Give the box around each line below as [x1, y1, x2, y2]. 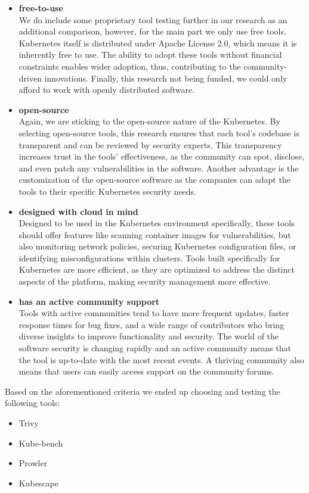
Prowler [18, 457, 48, 469]
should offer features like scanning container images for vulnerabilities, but [18, 228, 291, 241]
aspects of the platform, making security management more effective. [18, 275, 271, 288]
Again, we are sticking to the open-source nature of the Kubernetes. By [18, 115, 280, 127]
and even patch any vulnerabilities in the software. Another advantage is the [18, 161, 299, 174]
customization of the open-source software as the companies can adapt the [18, 173, 291, 186]
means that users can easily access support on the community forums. [18, 365, 274, 377]
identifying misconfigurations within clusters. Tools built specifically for [18, 251, 280, 264]
